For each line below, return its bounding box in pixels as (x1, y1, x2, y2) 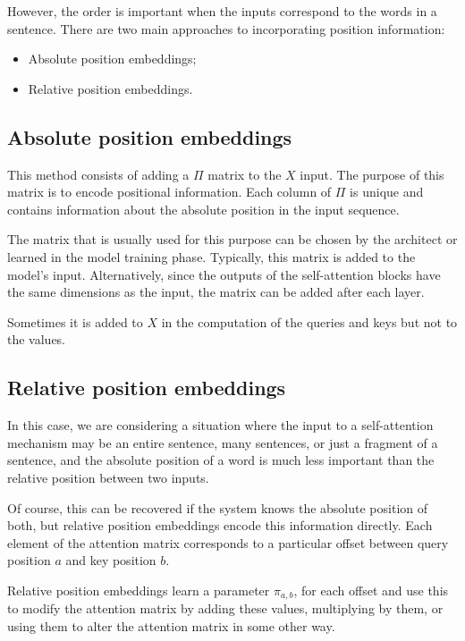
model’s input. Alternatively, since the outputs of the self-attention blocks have (7, 265, 441, 283)
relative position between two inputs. (7, 468, 209, 486)
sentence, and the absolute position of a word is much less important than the (7, 451, 435, 469)
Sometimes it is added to (7, 312, 143, 331)
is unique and (350, 182, 424, 201)
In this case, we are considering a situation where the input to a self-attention (7, 416, 434, 434)
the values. (7, 330, 66, 349)
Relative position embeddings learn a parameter (7, 580, 270, 599)
